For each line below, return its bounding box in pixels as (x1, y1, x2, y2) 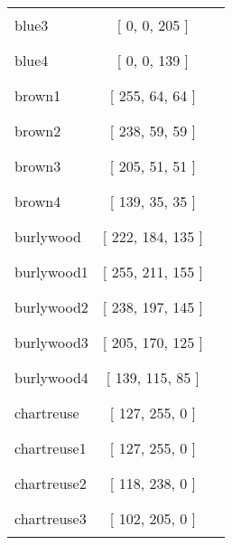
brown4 (14, 191, 61, 211)
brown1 (14, 85, 61, 106)
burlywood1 (14, 261, 88, 282)
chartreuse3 (14, 508, 87, 529)
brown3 (14, 155, 61, 176)
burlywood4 (14, 367, 88, 388)
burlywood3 (14, 332, 88, 352)
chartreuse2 (14, 473, 87, 493)
